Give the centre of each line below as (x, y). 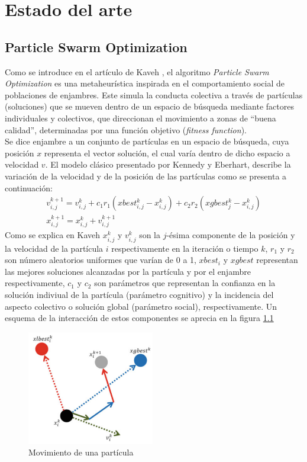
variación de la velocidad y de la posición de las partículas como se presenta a (146, 176)
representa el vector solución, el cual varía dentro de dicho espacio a (167, 153)
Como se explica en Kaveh (53, 235)
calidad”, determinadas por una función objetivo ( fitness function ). (126, 129)
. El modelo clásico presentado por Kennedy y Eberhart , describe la (168, 164)
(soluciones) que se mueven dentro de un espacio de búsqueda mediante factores (149, 106)
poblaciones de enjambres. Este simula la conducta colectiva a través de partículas (154, 94)
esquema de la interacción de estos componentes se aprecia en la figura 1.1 (139, 318)
